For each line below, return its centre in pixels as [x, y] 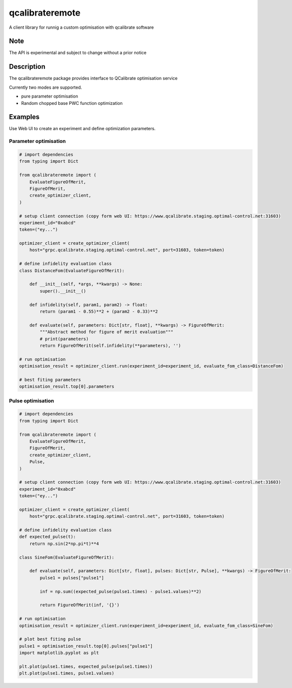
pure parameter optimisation [50, 96]
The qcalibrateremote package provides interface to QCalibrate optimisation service [93, 79]
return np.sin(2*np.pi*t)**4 [64, 543]
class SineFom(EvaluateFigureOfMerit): [67, 557]
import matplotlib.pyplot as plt [59, 653]
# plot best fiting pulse [50, 639]
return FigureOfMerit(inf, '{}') [80, 605]
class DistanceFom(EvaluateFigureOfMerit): [72, 270]
